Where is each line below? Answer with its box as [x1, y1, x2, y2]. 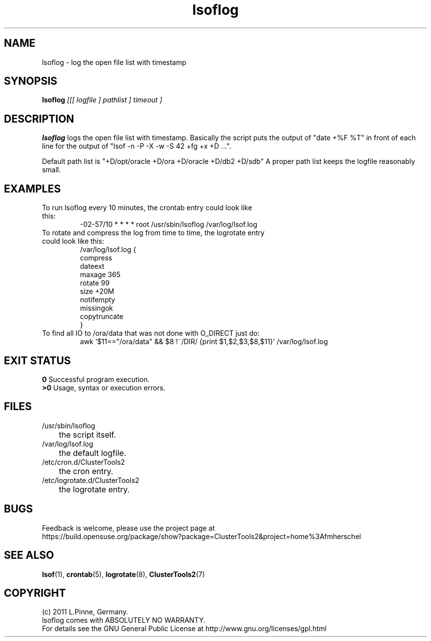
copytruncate [80, 312, 123, 321]
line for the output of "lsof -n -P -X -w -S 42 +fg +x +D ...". [42, 142, 231, 151]
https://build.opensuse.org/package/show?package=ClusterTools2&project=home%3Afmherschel [42, 532, 361, 541]
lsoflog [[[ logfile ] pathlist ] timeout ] [42, 96, 162, 104]
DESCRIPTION [4, 112, 74, 125]
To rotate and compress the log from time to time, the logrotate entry [42, 228, 265, 237]
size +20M [80, 287, 115, 296]
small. [42, 165, 61, 174]
